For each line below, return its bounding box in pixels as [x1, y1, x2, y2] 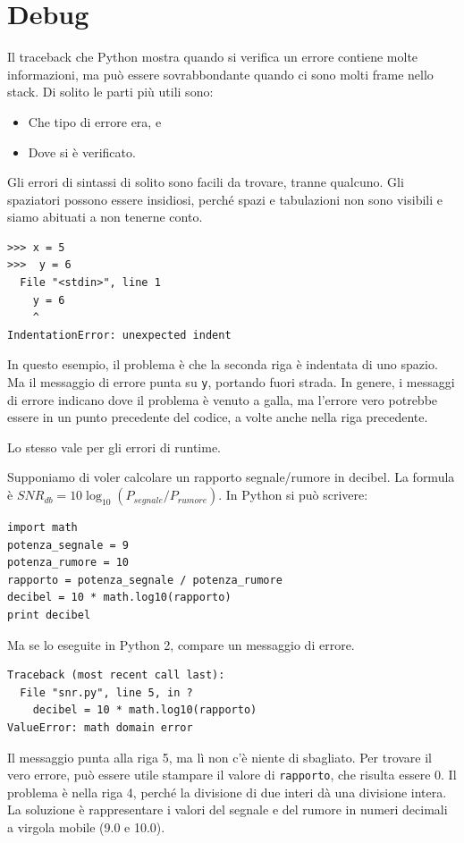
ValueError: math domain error [7, 721, 193, 734]
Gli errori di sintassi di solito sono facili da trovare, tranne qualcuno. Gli [7, 173, 404, 191]
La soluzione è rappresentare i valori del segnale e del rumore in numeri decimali [7, 800, 448, 819]
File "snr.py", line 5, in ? [20, 686, 193, 699]
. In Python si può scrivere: [218, 485, 368, 504]
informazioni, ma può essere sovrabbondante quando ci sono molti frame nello [7, 64, 434, 83]
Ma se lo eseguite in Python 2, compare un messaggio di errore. [7, 635, 355, 653]
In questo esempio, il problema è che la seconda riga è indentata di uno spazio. [7, 355, 438, 374]
